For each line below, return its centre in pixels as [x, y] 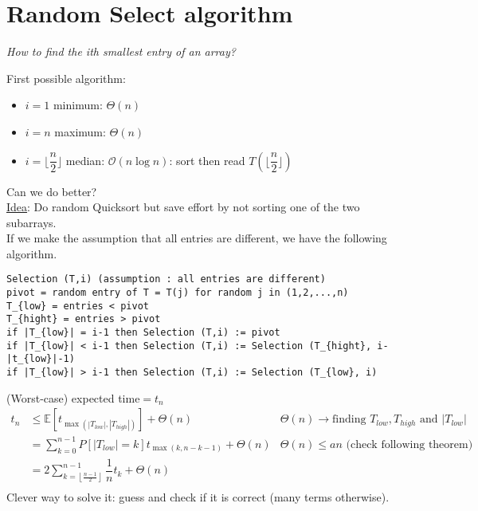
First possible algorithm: [66, 78]
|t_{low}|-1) [41, 359]
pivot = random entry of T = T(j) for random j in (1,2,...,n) [178, 293]
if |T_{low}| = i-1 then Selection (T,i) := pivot [143, 333]
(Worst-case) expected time [73, 397]
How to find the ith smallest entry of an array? [121, 51]
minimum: [78, 105]
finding [349, 420]
